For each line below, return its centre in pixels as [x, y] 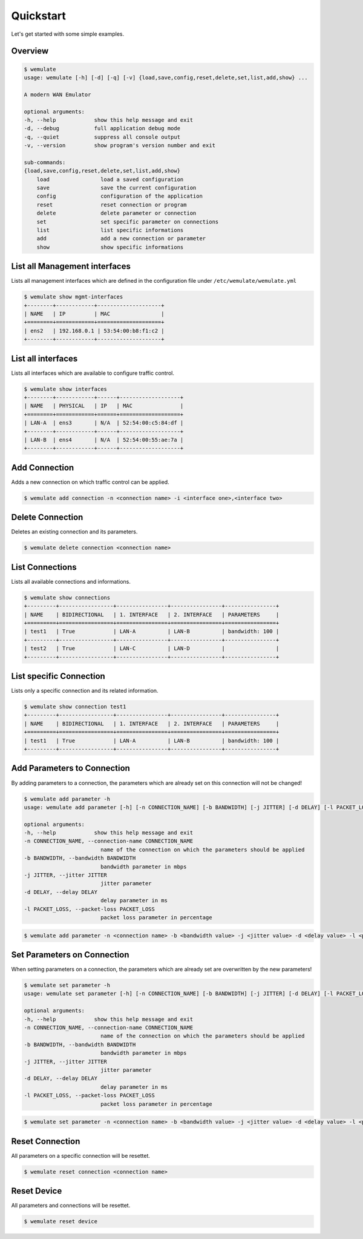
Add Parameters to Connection [70, 768]
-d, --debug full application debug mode [102, 128]
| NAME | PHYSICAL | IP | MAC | [104, 406]
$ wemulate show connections [67, 597]
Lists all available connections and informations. [71, 581]
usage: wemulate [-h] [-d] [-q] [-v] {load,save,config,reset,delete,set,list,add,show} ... [166, 78]
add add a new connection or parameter [121, 239]
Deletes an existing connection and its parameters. [74, 532]
